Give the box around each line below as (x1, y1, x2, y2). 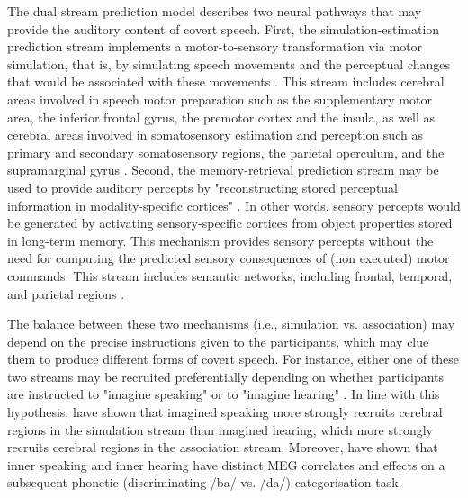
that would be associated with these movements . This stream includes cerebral (7, 72, 445, 91)
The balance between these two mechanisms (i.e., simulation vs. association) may (7, 314, 455, 333)
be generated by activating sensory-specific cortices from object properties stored (7, 213, 453, 232)
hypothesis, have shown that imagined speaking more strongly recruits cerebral (7, 403, 443, 421)
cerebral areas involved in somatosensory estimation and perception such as (7, 125, 423, 144)
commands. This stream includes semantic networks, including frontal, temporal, (7, 266, 453, 285)
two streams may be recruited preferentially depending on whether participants (7, 367, 445, 385)
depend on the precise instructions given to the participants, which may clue (7, 331, 429, 350)
